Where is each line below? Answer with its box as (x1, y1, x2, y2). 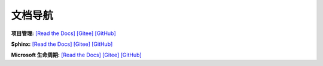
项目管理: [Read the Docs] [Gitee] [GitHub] (11, 30, 116, 37)
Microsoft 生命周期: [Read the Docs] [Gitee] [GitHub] (11, 51, 142, 59)
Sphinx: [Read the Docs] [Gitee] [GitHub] (11, 40, 113, 48)
